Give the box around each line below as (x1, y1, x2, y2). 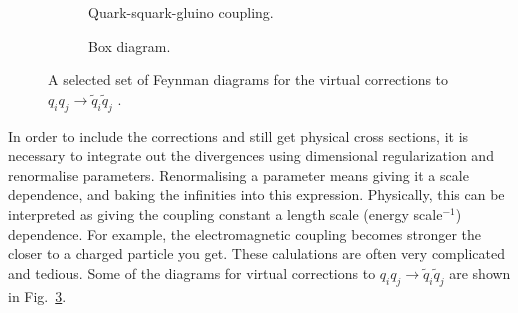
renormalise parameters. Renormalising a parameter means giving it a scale (8, 164, 469, 185)
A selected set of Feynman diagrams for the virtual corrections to (48, 69, 449, 90)
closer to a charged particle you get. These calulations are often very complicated (8, 243, 505, 264)
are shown (449, 262, 511, 283)
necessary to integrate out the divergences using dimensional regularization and (8, 145, 494, 166)
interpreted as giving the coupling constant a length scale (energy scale (8, 203, 443, 224)
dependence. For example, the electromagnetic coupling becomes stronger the (8, 223, 481, 244)
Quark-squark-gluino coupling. (88, 2, 274, 22)
